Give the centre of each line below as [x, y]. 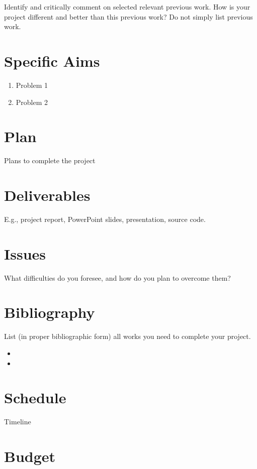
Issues [25, 253]
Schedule [35, 397]
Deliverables [47, 195]
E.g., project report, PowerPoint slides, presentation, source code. [105, 219]
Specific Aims [52, 61]
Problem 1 [32, 85]
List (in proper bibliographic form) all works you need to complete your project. [127, 336]
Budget [30, 456]
